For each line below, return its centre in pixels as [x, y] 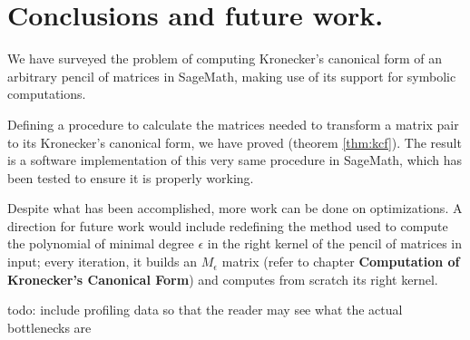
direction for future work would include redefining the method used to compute [228, 225]
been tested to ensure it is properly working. [131, 177]
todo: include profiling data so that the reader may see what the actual [205, 310]
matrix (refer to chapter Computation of [341, 262]
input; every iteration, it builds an [103, 262]
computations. [47, 94]
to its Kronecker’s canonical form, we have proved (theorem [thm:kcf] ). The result [235, 142]
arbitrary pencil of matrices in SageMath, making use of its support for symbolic [232, 76]
